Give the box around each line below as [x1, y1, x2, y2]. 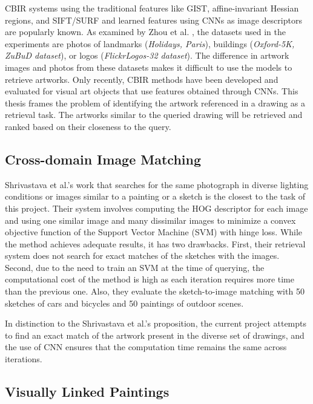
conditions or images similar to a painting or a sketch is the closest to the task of [5, 190, 306, 203]
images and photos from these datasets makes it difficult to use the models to [5, 60, 292, 73]
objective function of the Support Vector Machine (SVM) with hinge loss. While [5, 226, 303, 238]
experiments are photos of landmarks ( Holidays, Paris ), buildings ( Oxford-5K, [5, 37, 295, 50]
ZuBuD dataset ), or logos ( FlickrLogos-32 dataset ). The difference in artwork [5, 49, 289, 62]
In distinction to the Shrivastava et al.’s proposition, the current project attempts [5, 317, 307, 330]
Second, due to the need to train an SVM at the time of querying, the [5, 261, 265, 273]
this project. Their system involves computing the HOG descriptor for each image [5, 201, 308, 214]
